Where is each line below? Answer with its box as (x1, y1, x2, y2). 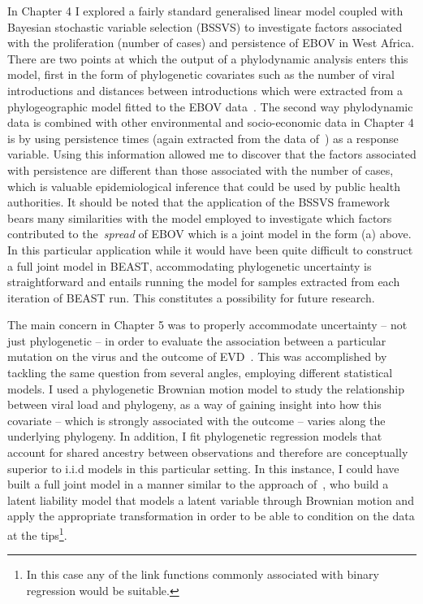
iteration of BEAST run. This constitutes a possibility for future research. (7, 289, 375, 306)
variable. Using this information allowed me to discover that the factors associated (7, 146, 417, 163)
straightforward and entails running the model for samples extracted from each (7, 273, 400, 290)
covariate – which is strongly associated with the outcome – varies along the (7, 411, 386, 428)
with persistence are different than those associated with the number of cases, (7, 161, 394, 178)
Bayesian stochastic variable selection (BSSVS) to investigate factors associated (7, 18, 403, 35)
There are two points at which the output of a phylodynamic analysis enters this (7, 50, 408, 67)
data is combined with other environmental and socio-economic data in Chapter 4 (7, 114, 414, 131)
